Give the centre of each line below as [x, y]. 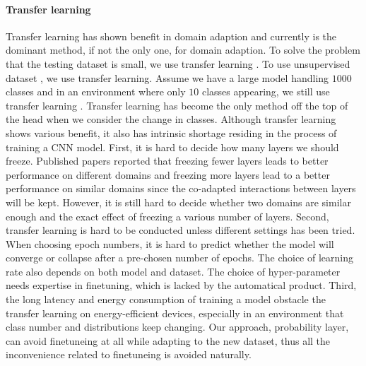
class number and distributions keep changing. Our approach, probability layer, [177, 327]
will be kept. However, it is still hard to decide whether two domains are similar [178, 202]
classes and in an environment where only [96, 91]
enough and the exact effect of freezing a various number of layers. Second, [167, 216]
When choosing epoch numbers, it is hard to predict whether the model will [170, 243]
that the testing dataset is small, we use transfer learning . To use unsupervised [178, 63]
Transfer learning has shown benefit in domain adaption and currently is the [171, 36]
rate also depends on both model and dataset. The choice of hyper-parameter [173, 271]
